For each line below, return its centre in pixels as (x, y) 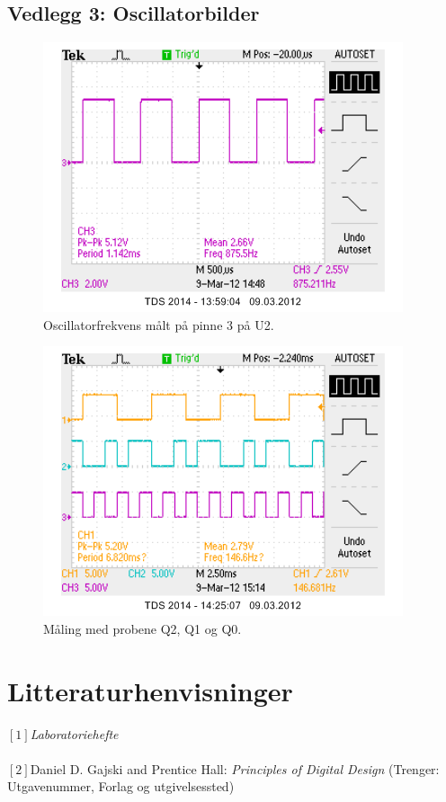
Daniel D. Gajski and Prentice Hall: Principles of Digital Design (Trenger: (235, 768)
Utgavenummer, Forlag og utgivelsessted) (121, 786)
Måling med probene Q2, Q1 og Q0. (143, 628)
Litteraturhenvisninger (150, 690)
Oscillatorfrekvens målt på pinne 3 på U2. (159, 324)
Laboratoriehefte (74, 733)
